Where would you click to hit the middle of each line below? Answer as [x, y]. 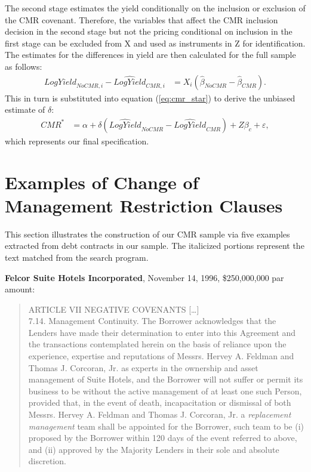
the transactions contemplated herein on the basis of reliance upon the [157, 344]
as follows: [24, 66]
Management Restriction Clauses [144, 205]
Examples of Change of [102, 182]
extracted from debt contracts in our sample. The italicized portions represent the [155, 246]
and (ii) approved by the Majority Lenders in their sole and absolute [154, 449]
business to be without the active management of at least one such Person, [165, 391]
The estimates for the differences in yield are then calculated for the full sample [150, 55]
